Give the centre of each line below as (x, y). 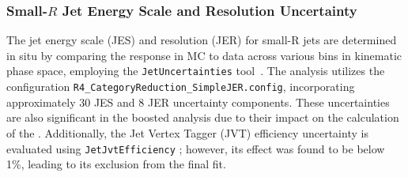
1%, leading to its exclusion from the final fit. (116, 164)
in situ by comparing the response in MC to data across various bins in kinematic (204, 55)
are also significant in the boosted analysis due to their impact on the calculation (203, 117)
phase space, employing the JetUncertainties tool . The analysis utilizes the (196, 71)
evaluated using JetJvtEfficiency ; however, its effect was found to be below (196, 148)
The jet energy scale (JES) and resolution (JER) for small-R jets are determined (202, 40)
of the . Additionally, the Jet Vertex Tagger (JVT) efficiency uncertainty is (187, 132)
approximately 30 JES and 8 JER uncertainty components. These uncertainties (198, 102)
